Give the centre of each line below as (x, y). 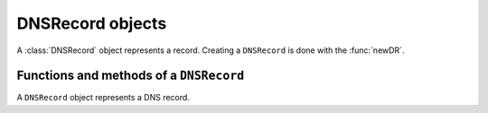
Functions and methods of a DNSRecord (131, 76)
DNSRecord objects (92, 23)
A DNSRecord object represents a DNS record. (103, 98)
